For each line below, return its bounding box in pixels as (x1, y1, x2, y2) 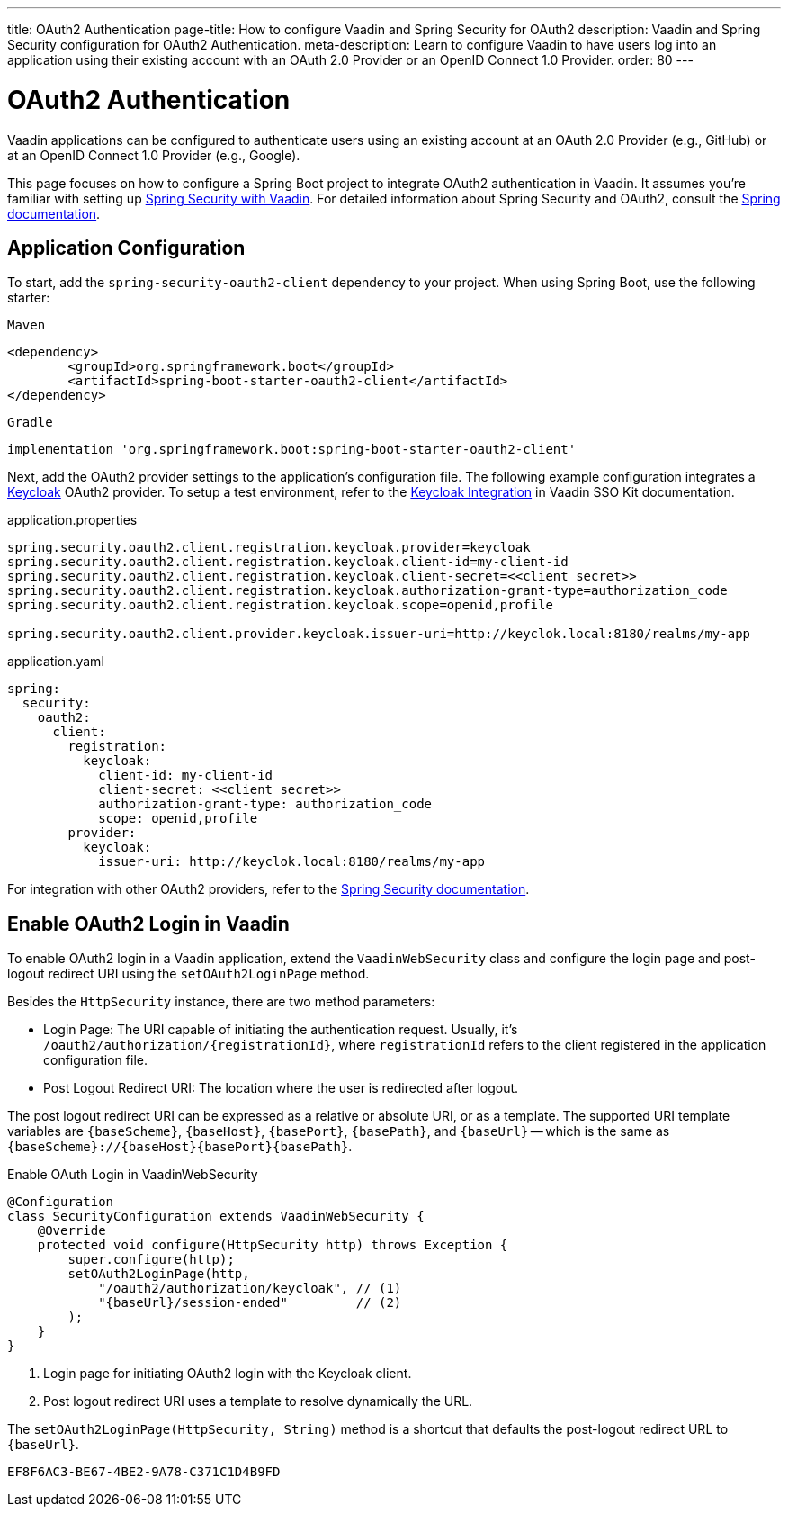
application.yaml (7, 653, 104, 670)
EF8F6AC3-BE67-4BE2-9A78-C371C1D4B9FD (7, 1464, 281, 1480)
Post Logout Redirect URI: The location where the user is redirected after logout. (43, 1080, 519, 1096)
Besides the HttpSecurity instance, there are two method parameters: (7, 994, 435, 1010)
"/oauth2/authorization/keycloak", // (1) (98, 1281, 402, 1296)
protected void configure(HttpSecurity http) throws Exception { (37, 1238, 508, 1253)
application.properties (7, 512, 138, 528)
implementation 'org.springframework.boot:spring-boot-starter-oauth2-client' (7, 442, 577, 457)
